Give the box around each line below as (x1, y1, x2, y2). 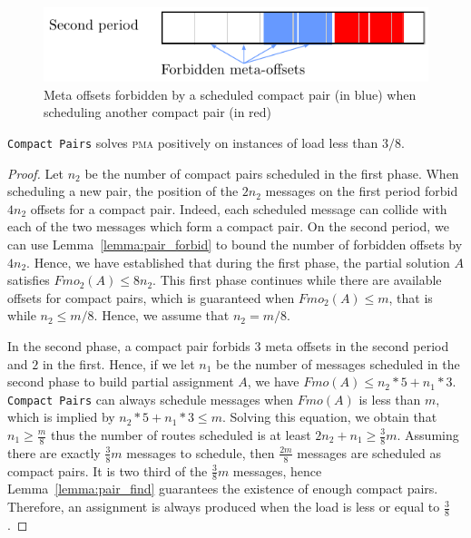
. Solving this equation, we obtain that (221, 407, 437, 426)
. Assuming (397, 426, 459, 444)
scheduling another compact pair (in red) (44, 103, 272, 122)
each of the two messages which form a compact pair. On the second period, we (7, 217, 449, 236)
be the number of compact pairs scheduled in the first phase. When (84, 163, 459, 182)
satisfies (7, 270, 50, 289)
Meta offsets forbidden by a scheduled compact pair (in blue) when (44, 84, 417, 103)
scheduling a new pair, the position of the (7, 181, 239, 201)
